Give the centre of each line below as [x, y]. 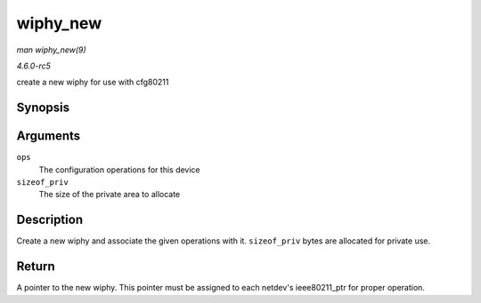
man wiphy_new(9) [51, 50]
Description [50, 220]
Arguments [49, 136]
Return [36, 267]
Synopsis [43, 108]
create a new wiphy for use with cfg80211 [93, 82]
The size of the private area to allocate [110, 195]
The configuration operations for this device [119, 170]
